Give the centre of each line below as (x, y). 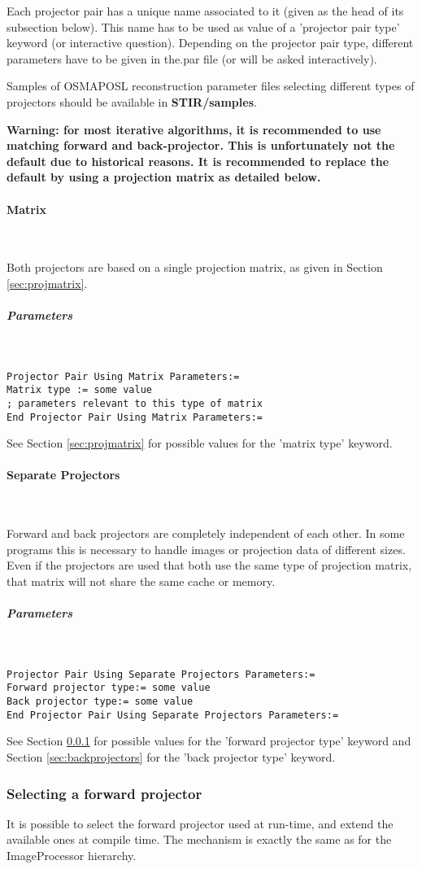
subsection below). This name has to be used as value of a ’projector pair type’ (203, 26)
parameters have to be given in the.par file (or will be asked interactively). (192, 58)
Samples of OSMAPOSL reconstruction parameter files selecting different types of (211, 86)
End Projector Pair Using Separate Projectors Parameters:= (173, 715)
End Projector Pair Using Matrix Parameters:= (135, 417)
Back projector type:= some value (100, 702)
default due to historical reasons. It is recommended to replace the (198, 161)
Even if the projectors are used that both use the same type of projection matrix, (209, 565)
